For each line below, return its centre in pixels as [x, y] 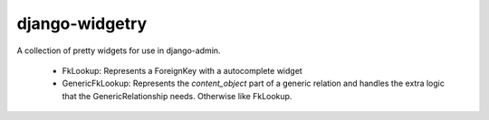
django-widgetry [82, 23]
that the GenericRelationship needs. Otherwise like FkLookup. [177, 96]
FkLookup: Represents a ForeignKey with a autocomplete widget [182, 70]
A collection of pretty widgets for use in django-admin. [119, 51]
